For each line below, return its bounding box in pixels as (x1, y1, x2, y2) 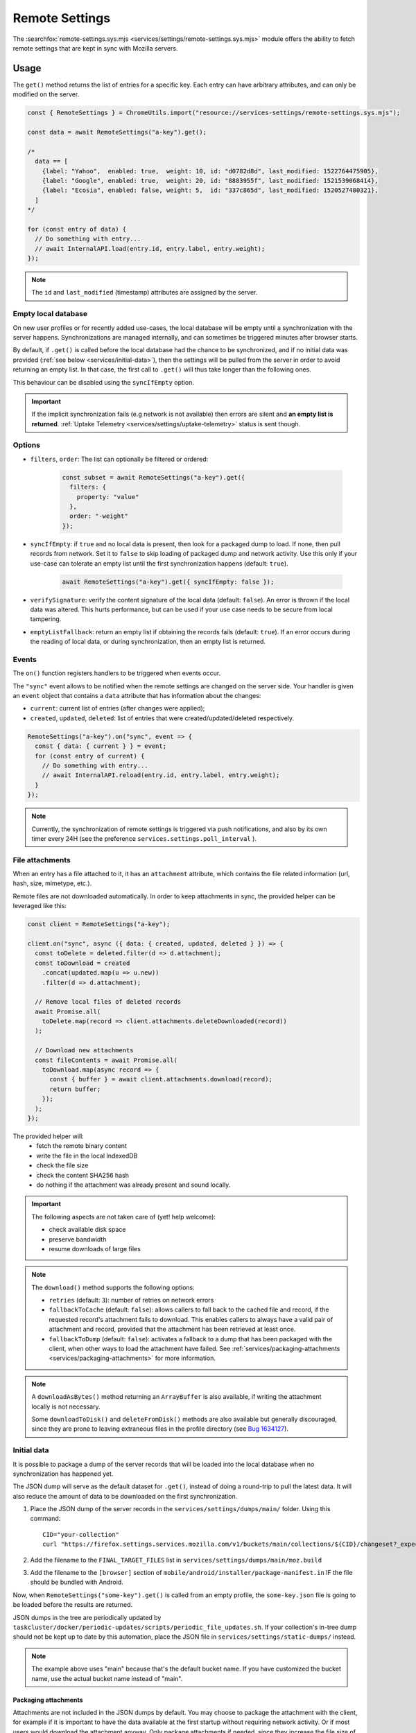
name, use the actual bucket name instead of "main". (31, 1674, 183, 1682)
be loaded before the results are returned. (12, 1601, 133, 1609)
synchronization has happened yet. (12, 1470, 114, 1478)
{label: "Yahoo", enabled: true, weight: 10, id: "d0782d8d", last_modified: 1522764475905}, (42, 167, 379, 175)
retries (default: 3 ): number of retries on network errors (49, 1296, 214, 1305)
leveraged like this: (12, 902, 67, 910)
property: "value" (76, 493, 139, 500)
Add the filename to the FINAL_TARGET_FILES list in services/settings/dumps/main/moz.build (30, 1556, 322, 1564)
